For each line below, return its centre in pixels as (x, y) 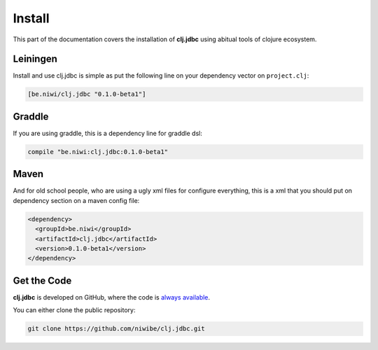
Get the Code (42, 280)
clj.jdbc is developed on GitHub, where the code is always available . (111, 297)
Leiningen (35, 59)
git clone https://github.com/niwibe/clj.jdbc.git (117, 329)
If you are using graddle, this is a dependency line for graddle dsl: (107, 133)
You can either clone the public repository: (74, 310)
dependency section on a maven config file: (76, 200)
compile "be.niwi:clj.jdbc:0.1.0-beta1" (98, 152)
